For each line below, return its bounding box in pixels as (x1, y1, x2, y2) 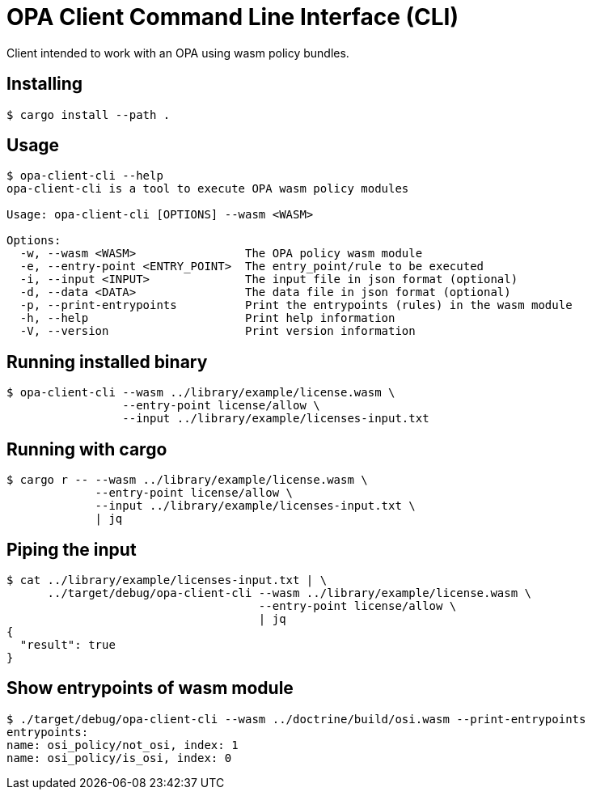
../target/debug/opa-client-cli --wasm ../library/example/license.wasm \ (47, 586, 532, 599)
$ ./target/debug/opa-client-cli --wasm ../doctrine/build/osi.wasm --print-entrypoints (6, 712, 586, 726)
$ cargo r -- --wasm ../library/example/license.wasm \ (6, 473, 368, 487)
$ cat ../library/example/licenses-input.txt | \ (6, 573, 328, 586)
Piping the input (6, 539, 137, 560)
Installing (6, 74, 83, 95)
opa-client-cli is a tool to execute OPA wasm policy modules (6, 182, 409, 196)
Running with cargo (6, 438, 167, 459)
